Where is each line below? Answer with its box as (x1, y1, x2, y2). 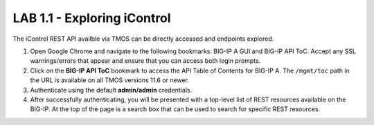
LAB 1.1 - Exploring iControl (12, 10, 171, 26)
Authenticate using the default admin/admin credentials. (30, 86, 193, 94)
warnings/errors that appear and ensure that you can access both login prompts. (30, 57, 261, 65)
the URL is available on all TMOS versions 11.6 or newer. (30, 76, 190, 84)
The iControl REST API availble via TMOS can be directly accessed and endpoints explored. (12, 35, 274, 43)
